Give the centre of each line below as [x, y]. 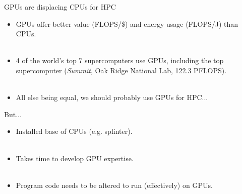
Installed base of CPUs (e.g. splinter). [74, 131]
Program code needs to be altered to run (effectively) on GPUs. [114, 185]
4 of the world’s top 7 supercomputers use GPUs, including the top [120, 60]
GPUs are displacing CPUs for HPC [60, 7]
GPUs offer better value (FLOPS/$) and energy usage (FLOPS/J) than [127, 23]
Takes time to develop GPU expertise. [75, 158]
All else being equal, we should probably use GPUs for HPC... [112, 97]
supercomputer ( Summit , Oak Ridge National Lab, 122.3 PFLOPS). [121, 70]
